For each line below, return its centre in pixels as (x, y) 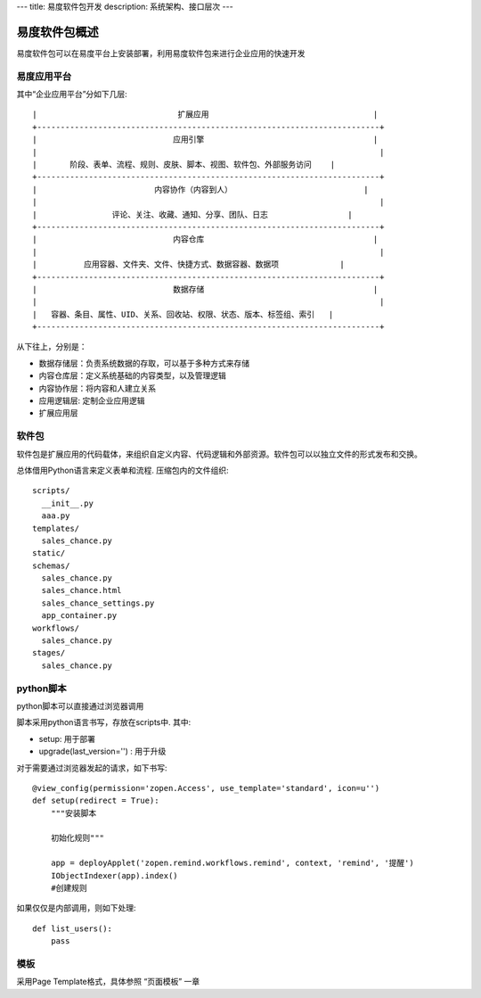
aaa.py (56, 516)
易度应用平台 (44, 76)
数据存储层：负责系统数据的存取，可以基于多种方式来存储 (144, 363)
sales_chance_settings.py (98, 603)
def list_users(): (73, 928)
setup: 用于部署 (67, 738)
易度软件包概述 (57, 32)
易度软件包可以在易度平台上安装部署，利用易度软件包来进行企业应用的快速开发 (161, 53)
